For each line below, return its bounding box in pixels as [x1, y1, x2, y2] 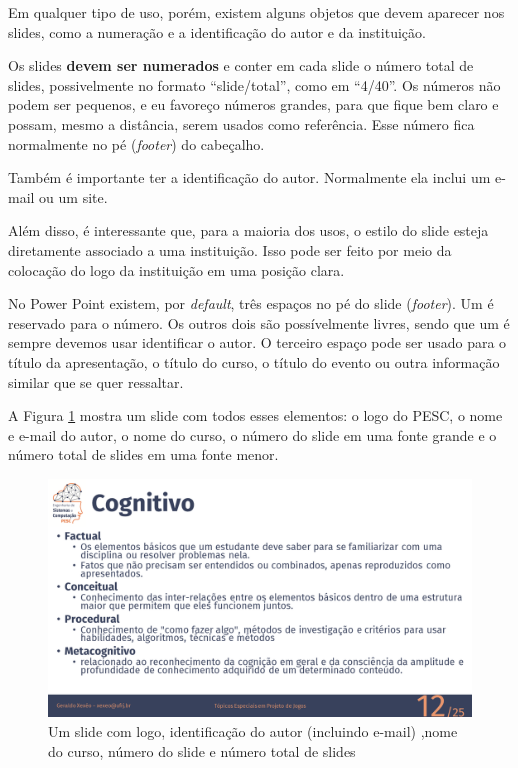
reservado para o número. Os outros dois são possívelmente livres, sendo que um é [8, 312, 510, 333]
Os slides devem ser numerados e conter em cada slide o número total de [8, 55, 474, 76]
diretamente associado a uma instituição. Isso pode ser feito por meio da [8, 239, 452, 260]
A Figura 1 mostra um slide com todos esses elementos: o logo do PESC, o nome [8, 405, 503, 426]
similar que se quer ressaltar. [8, 371, 184, 392]
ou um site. [39, 186, 108, 207]
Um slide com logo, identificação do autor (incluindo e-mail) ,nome [48, 720, 458, 741]
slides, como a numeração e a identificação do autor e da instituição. [8, 21, 426, 42]
